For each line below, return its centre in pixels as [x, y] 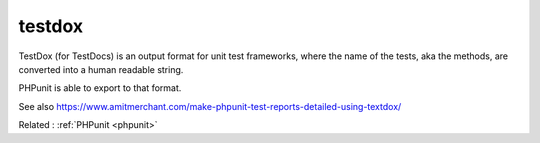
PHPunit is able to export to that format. [100, 88]
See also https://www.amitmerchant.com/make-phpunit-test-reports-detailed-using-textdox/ [210, 106]
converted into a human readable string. [101, 69]
